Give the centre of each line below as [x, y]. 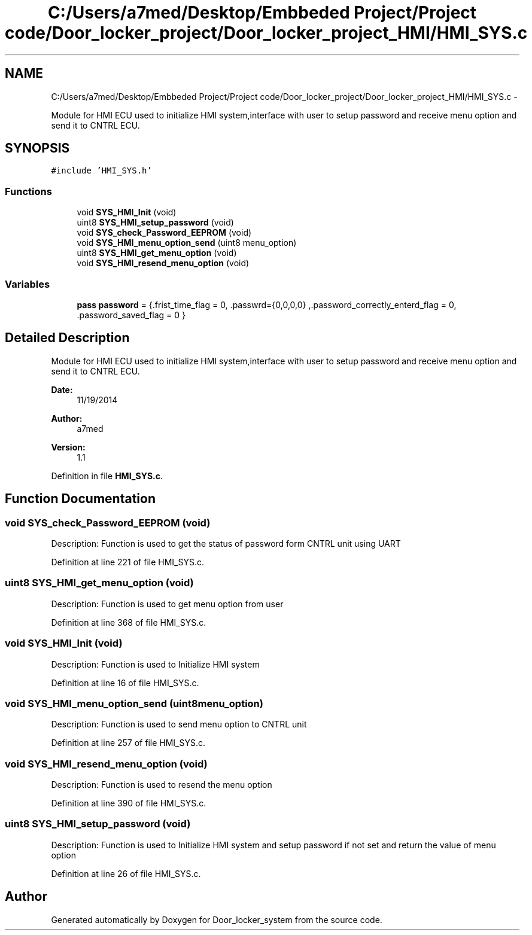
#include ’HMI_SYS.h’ [101, 171]
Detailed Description [67, 338]
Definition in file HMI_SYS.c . [107, 476]
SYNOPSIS [37, 148]
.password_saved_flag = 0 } [131, 315]
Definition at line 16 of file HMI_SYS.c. [125, 683]
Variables [28, 284]
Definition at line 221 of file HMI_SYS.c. [128, 562]
